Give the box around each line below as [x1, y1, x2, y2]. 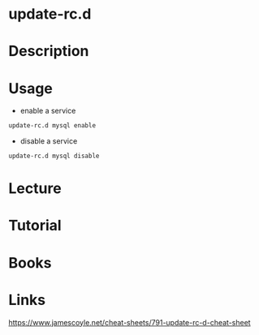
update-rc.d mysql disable [8, 152, 100, 161]
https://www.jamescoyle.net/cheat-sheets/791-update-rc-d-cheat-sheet [8, 317, 251, 327]
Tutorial [8, 217, 63, 235]
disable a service [19, 136, 78, 146]
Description [8, 42, 89, 61]
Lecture [8, 179, 63, 198]
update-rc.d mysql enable [8, 122, 96, 130]
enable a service [19, 106, 76, 116]
